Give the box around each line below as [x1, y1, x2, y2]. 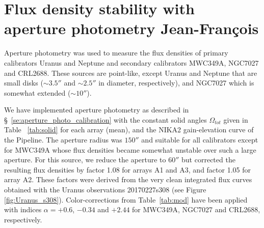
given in [223, 114, 248, 125]
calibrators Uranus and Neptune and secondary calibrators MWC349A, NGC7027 [4, 57, 259, 68]
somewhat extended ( [4, 87, 71, 98]
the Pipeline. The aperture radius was [4, 134, 122, 145]
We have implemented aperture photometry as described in [4, 104, 189, 115]
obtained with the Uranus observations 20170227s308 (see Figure [4, 184, 206, 195]
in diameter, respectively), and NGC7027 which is [98, 77, 254, 88]
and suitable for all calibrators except [141, 134, 258, 145]
